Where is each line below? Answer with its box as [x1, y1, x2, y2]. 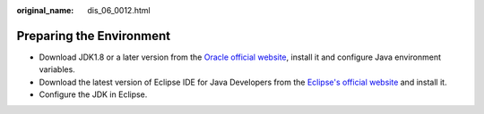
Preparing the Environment [16, 28, 170, 44]
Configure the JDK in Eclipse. [39, 89, 148, 100]
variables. [39, 64, 75, 75]
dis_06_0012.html [87, 5, 151, 15]
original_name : [16, 5, 74, 15]
